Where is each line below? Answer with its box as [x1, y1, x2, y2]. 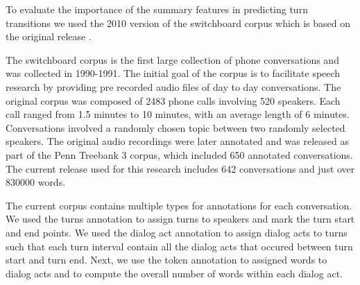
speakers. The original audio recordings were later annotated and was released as [6, 134, 349, 148]
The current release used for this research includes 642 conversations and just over [6, 161, 355, 175]
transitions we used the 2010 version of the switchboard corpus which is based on [6, 15, 350, 30]
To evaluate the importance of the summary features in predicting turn [6, 2, 308, 16]
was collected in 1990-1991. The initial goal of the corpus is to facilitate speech [6, 66, 341, 80]
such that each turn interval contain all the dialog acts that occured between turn [6, 239, 353, 253]
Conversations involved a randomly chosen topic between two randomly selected [6, 120, 345, 135]
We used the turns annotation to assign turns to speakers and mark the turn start [6, 211, 355, 226]
